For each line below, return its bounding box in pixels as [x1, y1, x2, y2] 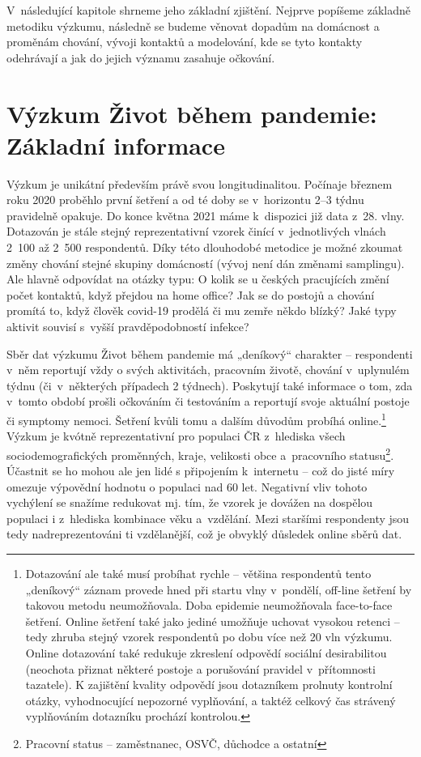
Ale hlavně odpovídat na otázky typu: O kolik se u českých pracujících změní [6, 270, 389, 287]
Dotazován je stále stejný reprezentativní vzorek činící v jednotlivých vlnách [6, 223, 386, 240]
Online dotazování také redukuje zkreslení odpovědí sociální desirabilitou [25, 644, 387, 661]
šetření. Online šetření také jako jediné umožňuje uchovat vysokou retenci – [25, 612, 400, 629]
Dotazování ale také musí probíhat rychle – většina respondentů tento [25, 565, 372, 582]
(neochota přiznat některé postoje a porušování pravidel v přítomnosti [25, 660, 376, 677]
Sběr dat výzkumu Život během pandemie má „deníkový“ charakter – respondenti [6, 345, 413, 362]
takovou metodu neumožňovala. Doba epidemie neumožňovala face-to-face [25, 597, 393, 614]
